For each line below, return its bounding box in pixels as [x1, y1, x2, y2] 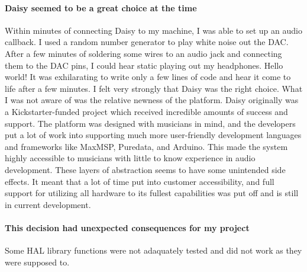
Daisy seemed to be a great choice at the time [5, 1, 197, 14]
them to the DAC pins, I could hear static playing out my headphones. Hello [5, 59, 283, 71]
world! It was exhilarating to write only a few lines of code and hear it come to [5, 71, 291, 83]
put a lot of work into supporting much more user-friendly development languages [5, 129, 302, 141]
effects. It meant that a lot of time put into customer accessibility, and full [5, 175, 274, 187]
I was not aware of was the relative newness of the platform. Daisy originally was [5, 94, 299, 106]
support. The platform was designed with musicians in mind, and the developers [5, 117, 296, 129]
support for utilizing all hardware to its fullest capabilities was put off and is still [5, 187, 299, 199]
